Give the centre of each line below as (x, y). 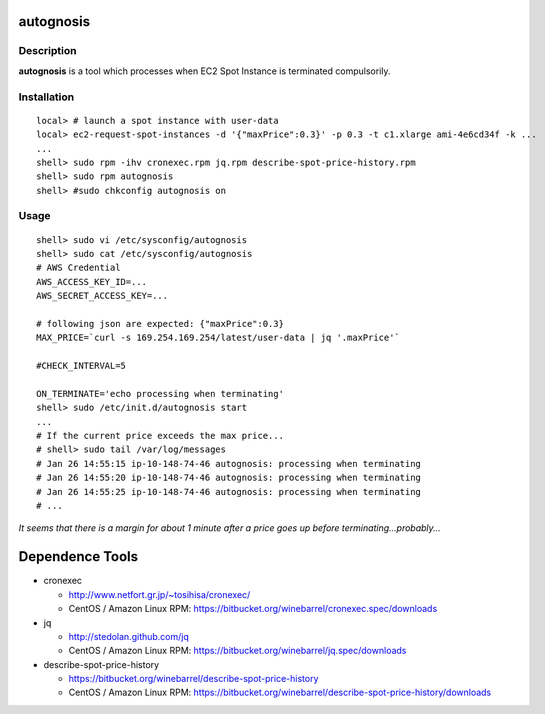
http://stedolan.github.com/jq (129, 636)
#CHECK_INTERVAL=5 (81, 366)
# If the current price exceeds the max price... (160, 436)
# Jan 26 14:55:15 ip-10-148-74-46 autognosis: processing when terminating (229, 463)
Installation (46, 97)
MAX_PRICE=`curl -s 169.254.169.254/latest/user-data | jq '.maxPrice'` (218, 338)
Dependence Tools (78, 556)
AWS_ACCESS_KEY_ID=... (92, 281)
